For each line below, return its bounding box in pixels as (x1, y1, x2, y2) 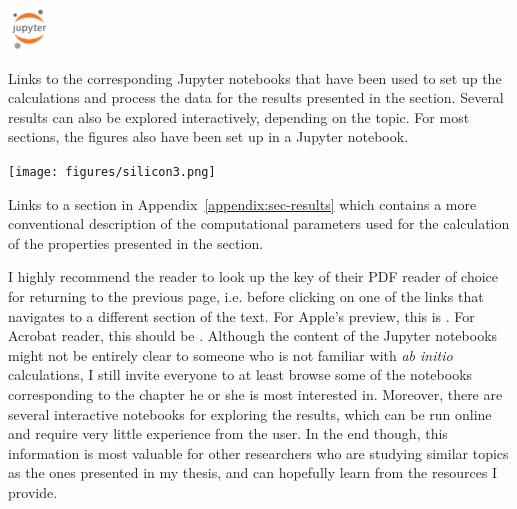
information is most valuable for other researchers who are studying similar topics (8, 442, 509, 463)
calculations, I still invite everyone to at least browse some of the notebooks (8, 364, 473, 385)
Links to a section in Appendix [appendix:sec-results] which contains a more (8, 193, 477, 214)
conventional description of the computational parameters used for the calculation (8, 213, 510, 234)
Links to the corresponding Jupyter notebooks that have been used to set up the (8, 67, 502, 88)
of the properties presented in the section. (8, 232, 264, 253)
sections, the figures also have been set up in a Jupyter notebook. (8, 126, 409, 147)
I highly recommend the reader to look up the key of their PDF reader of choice (8, 266, 499, 287)
